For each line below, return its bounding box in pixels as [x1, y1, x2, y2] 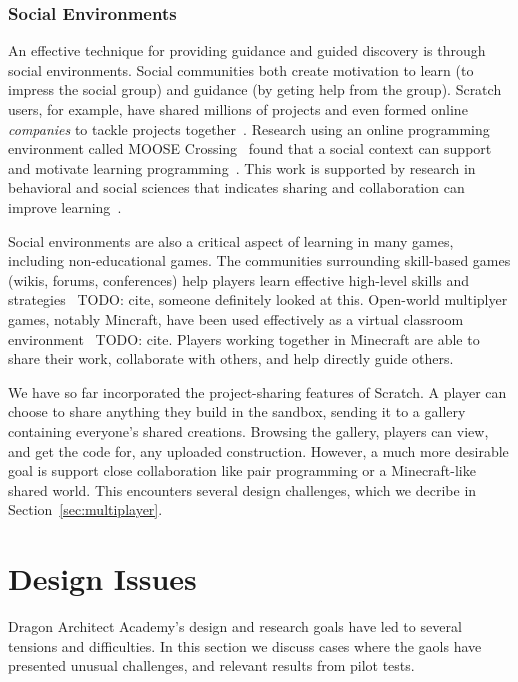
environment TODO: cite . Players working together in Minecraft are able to [8, 328, 480, 349]
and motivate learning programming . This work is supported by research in [8, 157, 476, 178]
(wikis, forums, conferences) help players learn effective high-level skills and [8, 269, 470, 290]
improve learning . [8, 196, 122, 217]
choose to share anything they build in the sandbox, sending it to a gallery [8, 401, 466, 422]
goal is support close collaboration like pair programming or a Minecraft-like [8, 460, 476, 481]
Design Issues [8, 558, 197, 599]
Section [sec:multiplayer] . [8, 499, 163, 520]
